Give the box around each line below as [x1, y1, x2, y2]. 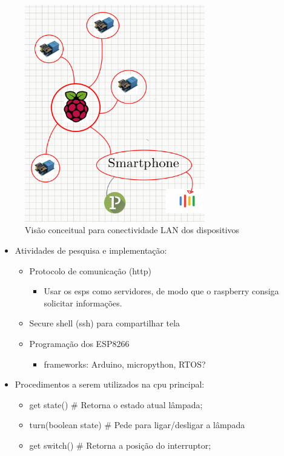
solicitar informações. [44, 296, 122, 309]
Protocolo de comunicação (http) [29, 264, 151, 277]
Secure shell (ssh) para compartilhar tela [29, 317, 180, 329]
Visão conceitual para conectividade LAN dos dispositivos [25, 223, 240, 236]
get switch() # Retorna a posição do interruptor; [29, 438, 211, 451]
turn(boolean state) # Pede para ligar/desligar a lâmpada [29, 418, 245, 431]
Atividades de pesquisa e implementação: [15, 243, 167, 256]
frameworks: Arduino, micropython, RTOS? [44, 357, 206, 370]
